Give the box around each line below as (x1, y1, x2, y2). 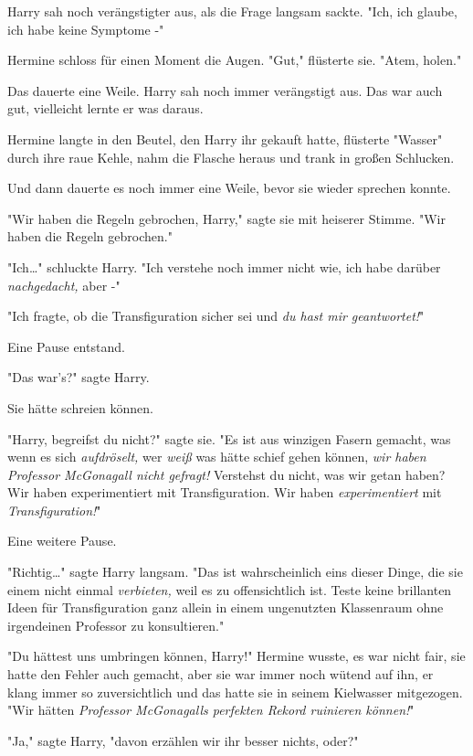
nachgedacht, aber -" (7, 275, 121, 294)
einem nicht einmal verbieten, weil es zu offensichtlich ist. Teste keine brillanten (7, 580, 452, 599)
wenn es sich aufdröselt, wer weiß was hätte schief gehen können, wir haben (7, 447, 426, 466)
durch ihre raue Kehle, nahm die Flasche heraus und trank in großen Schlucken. (7, 147, 455, 166)
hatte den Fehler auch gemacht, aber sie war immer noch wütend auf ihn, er (7, 665, 434, 684)
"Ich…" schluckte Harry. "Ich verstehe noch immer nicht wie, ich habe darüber (7, 257, 441, 276)
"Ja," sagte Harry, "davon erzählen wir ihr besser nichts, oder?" (7, 730, 359, 750)
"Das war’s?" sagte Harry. (7, 367, 150, 387)
